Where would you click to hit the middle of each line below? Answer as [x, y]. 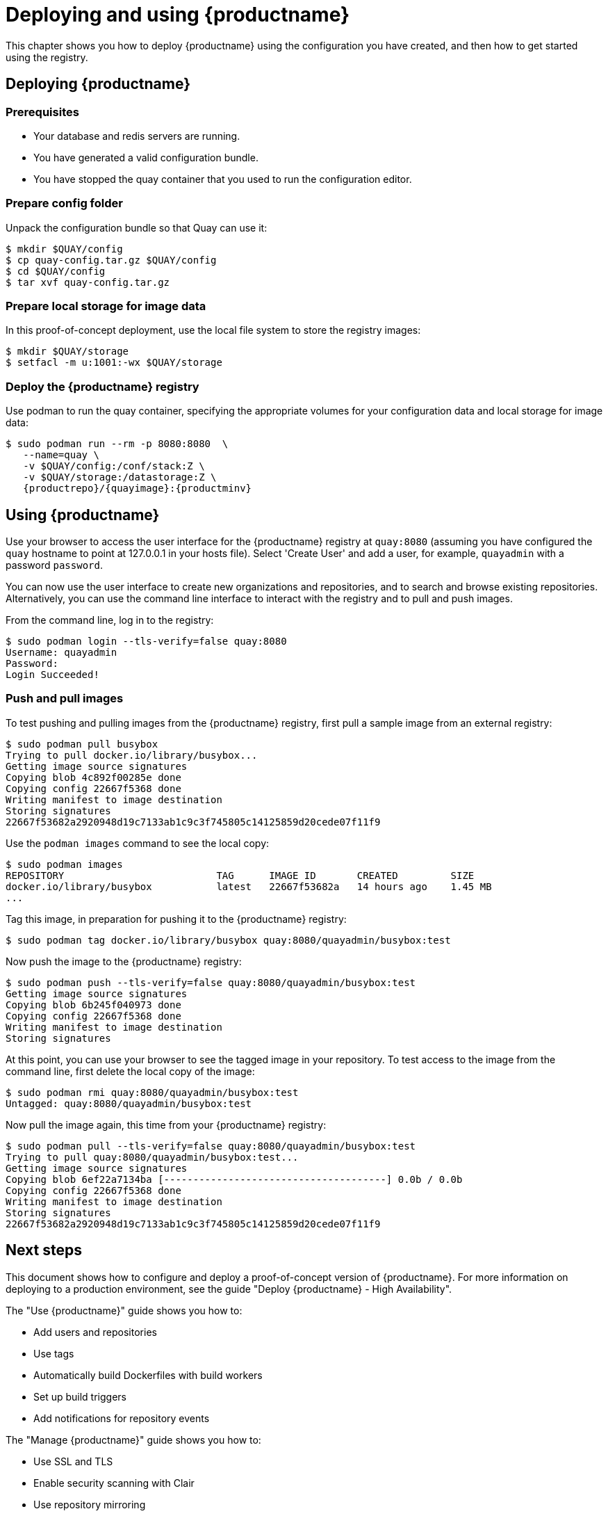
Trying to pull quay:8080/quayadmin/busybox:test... [152, 1157]
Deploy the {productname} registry [102, 386]
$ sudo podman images [64, 864]
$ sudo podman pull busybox [82, 744]
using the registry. [47, 57]
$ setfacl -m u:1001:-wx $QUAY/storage [114, 363]
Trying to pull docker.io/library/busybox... [132, 755]
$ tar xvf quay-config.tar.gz [88, 282]
